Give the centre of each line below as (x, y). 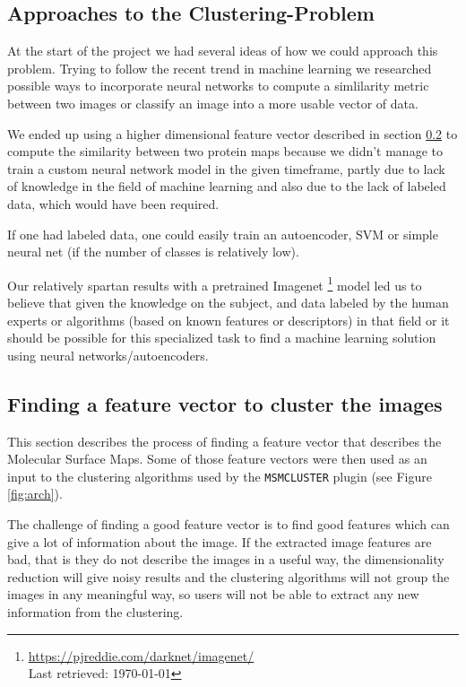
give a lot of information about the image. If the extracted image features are (220, 541)
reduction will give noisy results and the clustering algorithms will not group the (229, 576)
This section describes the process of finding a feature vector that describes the (224, 441)
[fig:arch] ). (35, 494)
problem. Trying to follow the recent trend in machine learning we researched (220, 68)
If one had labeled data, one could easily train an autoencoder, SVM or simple (223, 234)
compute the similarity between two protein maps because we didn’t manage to (225, 151)
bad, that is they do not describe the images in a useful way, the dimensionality (226, 559)
